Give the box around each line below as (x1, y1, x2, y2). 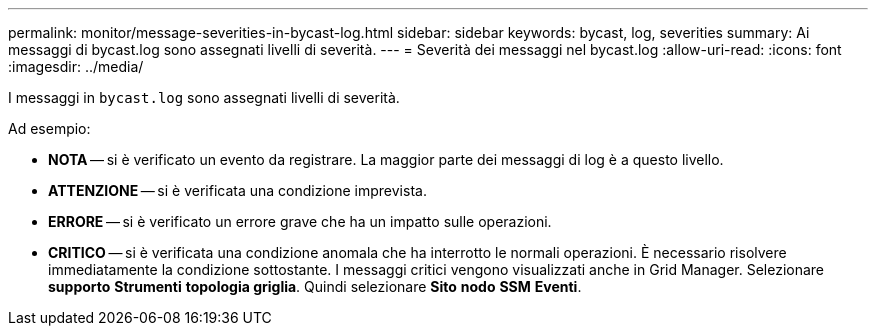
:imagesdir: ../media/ (8, 58, 144, 75)
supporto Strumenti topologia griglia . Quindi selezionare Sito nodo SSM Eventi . (48, 278, 582, 295)
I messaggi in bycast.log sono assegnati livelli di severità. (8, 89, 400, 106)
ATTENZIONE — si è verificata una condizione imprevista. (48, 182, 427, 199)
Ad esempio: (8, 120, 91, 137)
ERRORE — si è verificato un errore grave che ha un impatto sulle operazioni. (48, 213, 552, 230)
